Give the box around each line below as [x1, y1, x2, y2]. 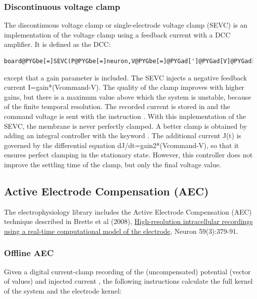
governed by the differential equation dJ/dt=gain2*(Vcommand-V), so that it [4, 140, 239, 150]
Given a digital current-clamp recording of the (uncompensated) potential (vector [4, 266, 251, 276]
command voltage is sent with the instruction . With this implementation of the [4, 111, 246, 121]
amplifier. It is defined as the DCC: [4, 39, 111, 49]
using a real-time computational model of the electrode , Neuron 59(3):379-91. [4, 225, 238, 236]
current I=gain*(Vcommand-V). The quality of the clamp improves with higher [4, 82, 245, 92]
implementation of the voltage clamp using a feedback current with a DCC [4, 29, 231, 39]
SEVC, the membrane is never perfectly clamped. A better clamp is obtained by [4, 120, 247, 131]
